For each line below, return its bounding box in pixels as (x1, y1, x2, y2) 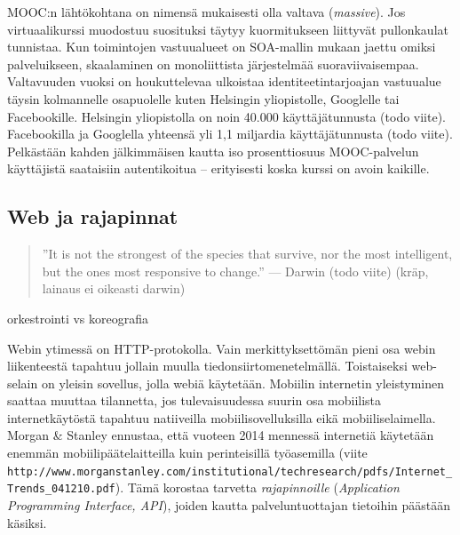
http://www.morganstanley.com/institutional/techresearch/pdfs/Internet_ (7, 465, 453, 478)
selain (7, 373, 38, 392)
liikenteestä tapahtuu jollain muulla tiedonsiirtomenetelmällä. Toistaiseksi (7, 356, 408, 375)
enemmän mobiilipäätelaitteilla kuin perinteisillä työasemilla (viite (7, 443, 368, 462)
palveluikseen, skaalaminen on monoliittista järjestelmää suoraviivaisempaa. (7, 54, 419, 73)
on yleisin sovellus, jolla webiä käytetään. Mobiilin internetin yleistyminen (41, 373, 445, 392)
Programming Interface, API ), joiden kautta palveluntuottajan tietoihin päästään (7, 495, 451, 514)
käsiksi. (7, 513, 47, 531)
